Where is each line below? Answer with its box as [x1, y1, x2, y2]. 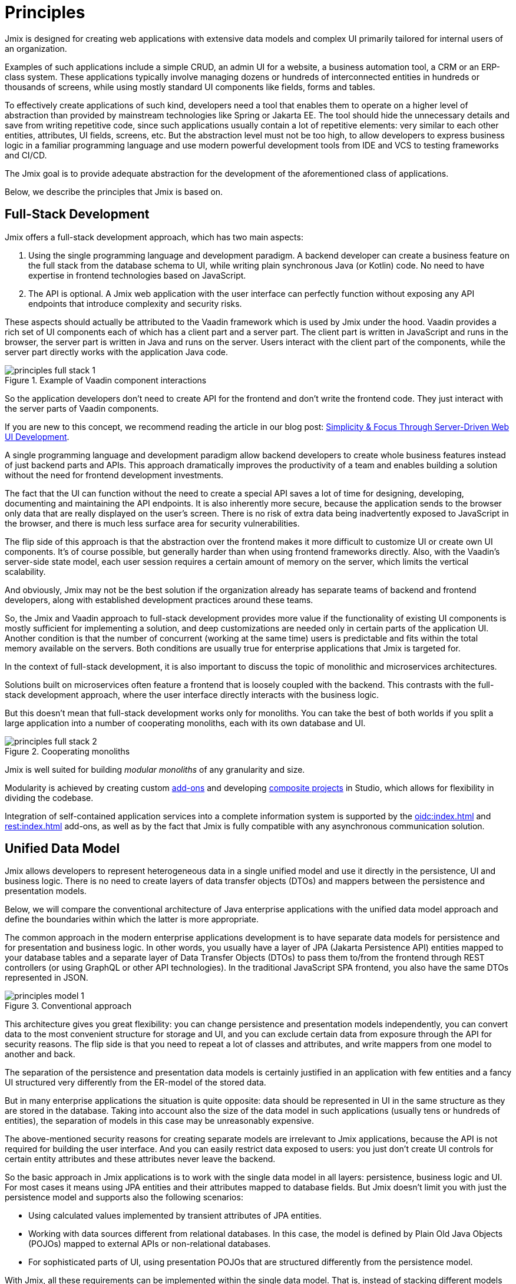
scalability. [5, 566, 46, 577]
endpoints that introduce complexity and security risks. [28, 298, 242, 309]
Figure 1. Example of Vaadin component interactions [5, 375, 207, 385]
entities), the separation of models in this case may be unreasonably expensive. [5, 1116, 315, 1126]
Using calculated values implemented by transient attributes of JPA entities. [28, 1210, 322, 1221]
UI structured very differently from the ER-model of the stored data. [5, 1077, 266, 1088]
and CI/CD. [5, 150, 47, 160]
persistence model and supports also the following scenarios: [5, 1192, 243, 1203]
